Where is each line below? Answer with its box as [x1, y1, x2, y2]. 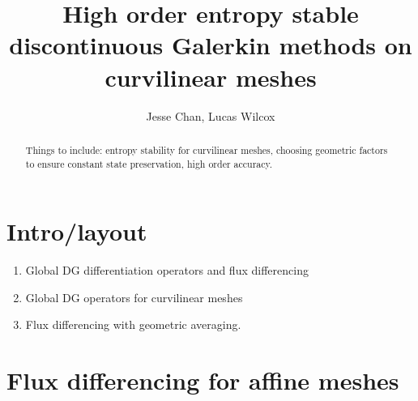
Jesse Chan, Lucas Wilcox [146, 107, 275, 124]
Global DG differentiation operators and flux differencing [25, 262, 309, 279]
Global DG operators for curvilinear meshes [25, 288, 243, 305]
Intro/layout [6, 215, 147, 248]
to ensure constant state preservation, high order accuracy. [25, 156, 273, 170]
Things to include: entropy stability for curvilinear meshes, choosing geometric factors [25, 143, 388, 156]
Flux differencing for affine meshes [6, 364, 399, 397]
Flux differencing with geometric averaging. [25, 316, 241, 333]
